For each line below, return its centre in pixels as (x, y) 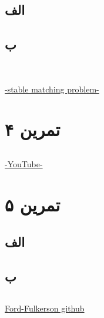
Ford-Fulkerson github (45, 308)
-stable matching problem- (52, 89)
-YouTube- (24, 163)
